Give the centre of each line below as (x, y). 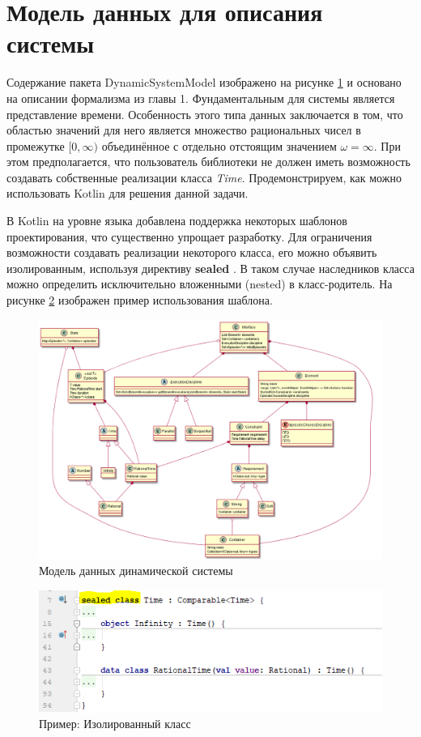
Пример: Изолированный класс (115, 723)
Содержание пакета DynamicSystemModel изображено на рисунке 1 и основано (204, 82)
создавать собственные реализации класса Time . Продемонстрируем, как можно (204, 177)
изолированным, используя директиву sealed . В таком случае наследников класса (210, 268)
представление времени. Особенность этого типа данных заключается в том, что (205, 114)
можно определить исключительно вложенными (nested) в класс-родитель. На (200, 284)
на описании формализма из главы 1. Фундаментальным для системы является (201, 98)
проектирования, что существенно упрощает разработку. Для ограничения (189, 236)
